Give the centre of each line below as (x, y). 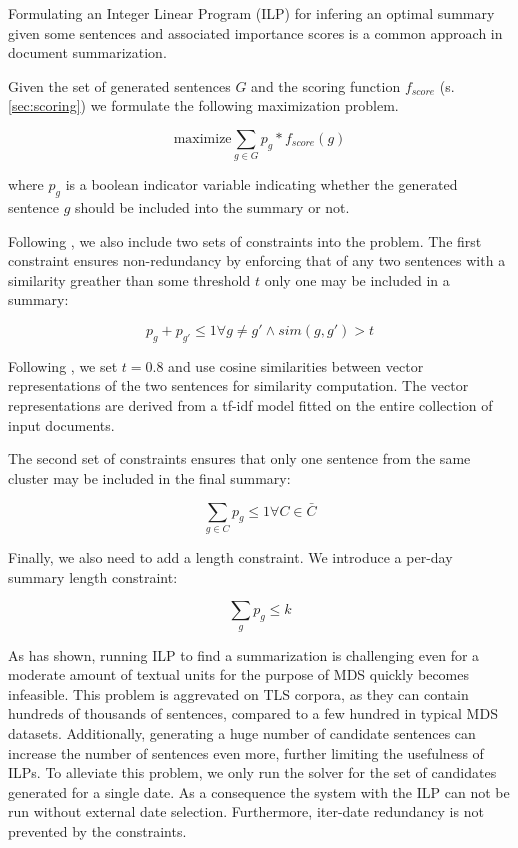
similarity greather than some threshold (129, 279)
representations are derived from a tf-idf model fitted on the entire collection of (250, 405)
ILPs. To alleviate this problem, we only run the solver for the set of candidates (252, 772)
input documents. (61, 424)
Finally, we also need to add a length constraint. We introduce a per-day (230, 556)
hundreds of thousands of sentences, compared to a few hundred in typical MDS (253, 713)
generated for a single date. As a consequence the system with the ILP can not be (259, 791)
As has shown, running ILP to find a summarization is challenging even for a (244, 654)
